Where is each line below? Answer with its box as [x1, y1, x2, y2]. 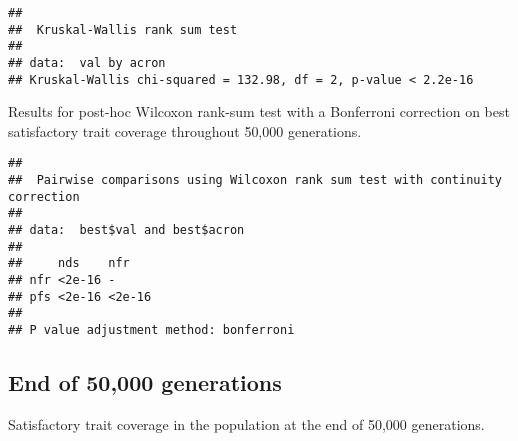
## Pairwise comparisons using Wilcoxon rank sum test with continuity [8, 173, 502, 188]
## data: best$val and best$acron [8, 223, 245, 238]
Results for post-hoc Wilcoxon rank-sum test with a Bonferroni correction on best [8, 101, 510, 122]
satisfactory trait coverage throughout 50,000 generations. [8, 120, 362, 141]
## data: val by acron [8, 55, 166, 70]
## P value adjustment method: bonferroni [8, 323, 295, 338]
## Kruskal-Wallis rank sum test [8, 22, 238, 37]
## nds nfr [8, 256, 130, 271]
